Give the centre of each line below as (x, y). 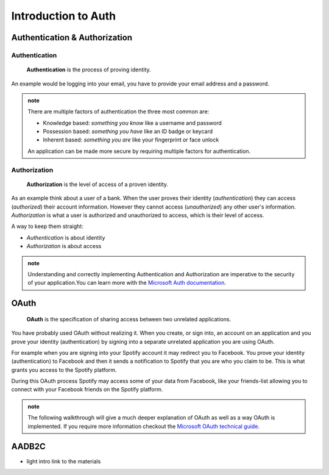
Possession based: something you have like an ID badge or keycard (128, 132)
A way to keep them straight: (47, 226)
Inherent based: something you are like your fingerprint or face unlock (131, 140)
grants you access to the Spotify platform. (64, 370)
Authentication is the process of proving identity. (89, 70)
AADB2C (28, 447)
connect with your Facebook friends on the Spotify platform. (87, 390)
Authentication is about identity (66, 237)
